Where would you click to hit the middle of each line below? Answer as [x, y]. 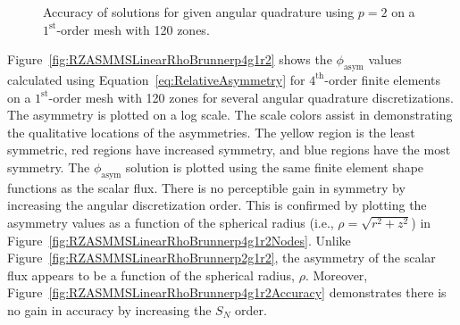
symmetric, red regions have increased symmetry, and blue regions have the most [229, 150]
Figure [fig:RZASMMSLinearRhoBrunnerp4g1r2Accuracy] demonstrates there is [227, 292]
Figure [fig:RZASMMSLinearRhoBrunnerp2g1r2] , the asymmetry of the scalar [222, 258]
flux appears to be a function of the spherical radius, [151, 275]
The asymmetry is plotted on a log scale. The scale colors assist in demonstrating [230, 115]
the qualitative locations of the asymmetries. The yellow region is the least [211, 132]
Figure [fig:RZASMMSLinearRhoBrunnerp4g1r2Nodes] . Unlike [179, 240]
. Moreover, [336, 275]
